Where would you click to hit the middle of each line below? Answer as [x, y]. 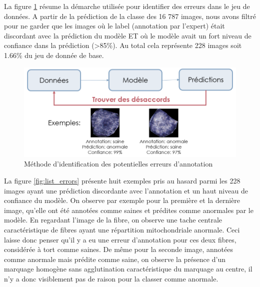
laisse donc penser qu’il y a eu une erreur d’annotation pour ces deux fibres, [120, 239]
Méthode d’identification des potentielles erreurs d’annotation [118, 164]
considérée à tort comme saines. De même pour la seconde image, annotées [118, 249]
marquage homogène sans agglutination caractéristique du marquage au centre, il [128, 269]
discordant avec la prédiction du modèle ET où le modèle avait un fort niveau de [128, 35]
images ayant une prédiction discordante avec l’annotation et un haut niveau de [126, 190]
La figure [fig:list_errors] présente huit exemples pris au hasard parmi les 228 [122, 180]
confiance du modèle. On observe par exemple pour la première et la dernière [122, 200]
